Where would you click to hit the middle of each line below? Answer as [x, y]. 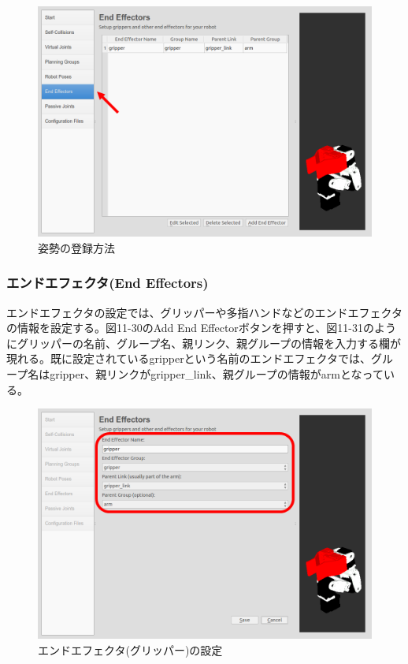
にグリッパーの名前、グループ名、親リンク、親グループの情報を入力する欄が [204, 343]
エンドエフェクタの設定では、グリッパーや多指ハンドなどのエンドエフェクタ [204, 312]
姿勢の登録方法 [76, 247]
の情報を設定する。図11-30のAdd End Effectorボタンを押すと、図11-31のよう [201, 328]
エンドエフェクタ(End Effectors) [108, 283]
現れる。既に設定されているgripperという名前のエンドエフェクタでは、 [189, 358]
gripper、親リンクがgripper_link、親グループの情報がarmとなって [217, 373]
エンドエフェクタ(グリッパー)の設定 [130, 649]
